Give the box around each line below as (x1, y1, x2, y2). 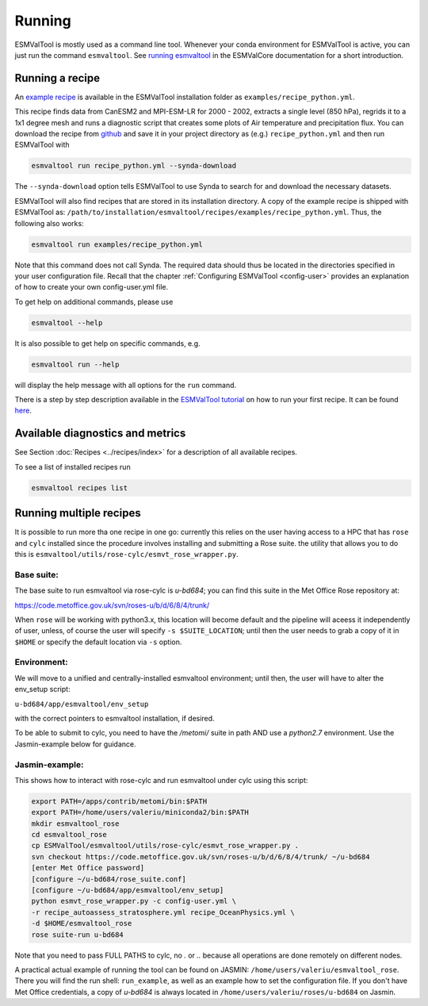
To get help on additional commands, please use (14, 297, 174, 306)
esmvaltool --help (31, 318, 103, 327)
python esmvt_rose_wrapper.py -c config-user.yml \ (31, 897, 237, 906)
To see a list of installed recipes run (14, 462, 131, 471)
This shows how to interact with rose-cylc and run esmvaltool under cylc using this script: (14, 775, 308, 785)
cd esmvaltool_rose (31, 830, 107, 839)
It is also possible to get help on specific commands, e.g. (14, 338, 201, 348)
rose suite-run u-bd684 (31, 930, 124, 939)
